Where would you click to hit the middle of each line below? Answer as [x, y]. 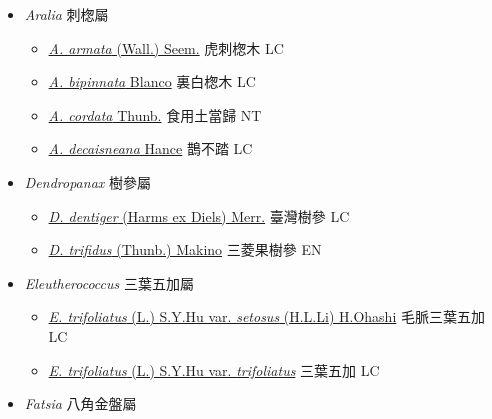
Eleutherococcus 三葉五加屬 [109, 282]
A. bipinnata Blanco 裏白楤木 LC [152, 81]
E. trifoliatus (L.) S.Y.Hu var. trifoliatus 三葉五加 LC [214, 369]
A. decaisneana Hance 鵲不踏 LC [150, 148]
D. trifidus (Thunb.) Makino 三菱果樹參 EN [185, 249]
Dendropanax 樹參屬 [87, 181]
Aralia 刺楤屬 [66, 14]
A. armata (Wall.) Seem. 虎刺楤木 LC [166, 47]
